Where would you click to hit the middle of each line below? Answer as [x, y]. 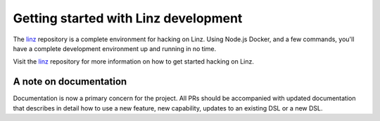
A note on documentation [70, 81]
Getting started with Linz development [128, 18]
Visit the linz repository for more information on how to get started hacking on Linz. [134, 62]
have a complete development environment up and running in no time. [115, 48]
